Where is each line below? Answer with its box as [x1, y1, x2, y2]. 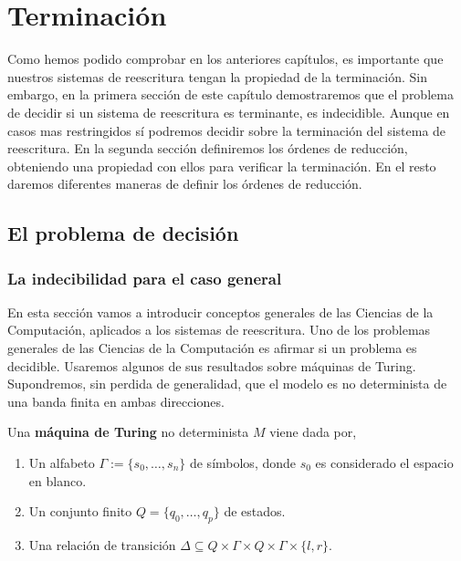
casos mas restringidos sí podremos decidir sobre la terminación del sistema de [7, 120, 446, 140]
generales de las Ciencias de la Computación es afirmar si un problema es [7, 338, 417, 358]
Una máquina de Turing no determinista [7, 422, 249, 442]
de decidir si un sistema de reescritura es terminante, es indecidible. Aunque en [7, 102, 450, 121]
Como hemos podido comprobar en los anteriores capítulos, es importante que [7, 49, 444, 68]
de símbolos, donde [189, 453, 297, 473]
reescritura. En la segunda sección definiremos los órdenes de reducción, [7, 139, 408, 158]
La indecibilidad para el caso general [7, 266, 282, 289]
